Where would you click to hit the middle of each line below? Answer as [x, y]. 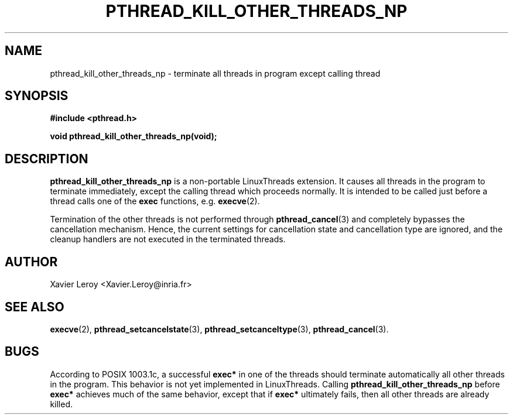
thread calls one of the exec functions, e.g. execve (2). [155, 201]
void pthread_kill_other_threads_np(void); [134, 136]
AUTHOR [31, 262]
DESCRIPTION [47, 159]
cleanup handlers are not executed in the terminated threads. [168, 239]
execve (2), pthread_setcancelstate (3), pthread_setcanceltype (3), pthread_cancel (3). [219, 329]
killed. [61, 404]
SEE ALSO [35, 307]
